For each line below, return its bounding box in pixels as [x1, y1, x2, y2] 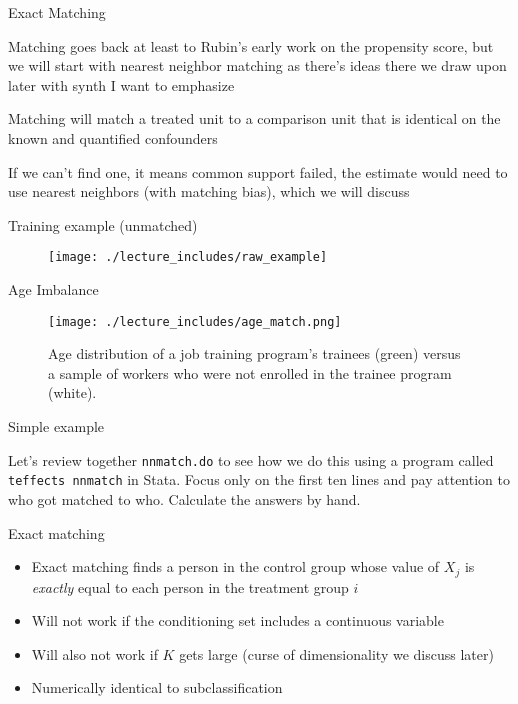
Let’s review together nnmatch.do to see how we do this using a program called [8, 449, 494, 470]
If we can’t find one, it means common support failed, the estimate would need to [8, 161, 508, 182]
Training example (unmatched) [8, 214, 198, 235]
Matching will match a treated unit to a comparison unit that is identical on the [8, 108, 501, 129]
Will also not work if [31, 643, 158, 664]
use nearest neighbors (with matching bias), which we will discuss [8, 181, 410, 202]
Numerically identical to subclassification [31, 677, 283, 698]
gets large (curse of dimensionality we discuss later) [179, 643, 494, 664]
